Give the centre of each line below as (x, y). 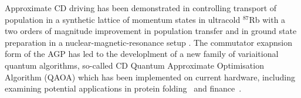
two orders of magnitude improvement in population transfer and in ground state (151, 31)
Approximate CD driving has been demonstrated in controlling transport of (141, 8)
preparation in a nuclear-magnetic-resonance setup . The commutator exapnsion (149, 42)
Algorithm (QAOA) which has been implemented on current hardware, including (150, 77)
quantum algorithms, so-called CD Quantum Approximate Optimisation (134, 65)
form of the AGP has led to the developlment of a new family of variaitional (142, 54)
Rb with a (267, 19)
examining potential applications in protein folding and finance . (123, 88)
